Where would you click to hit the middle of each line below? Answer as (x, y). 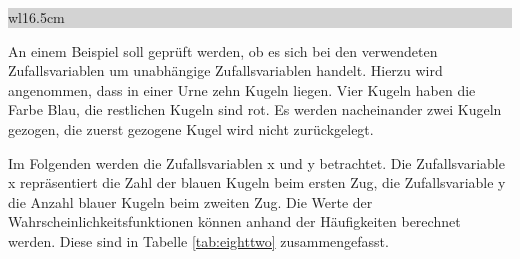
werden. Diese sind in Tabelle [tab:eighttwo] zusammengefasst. (198, 240)
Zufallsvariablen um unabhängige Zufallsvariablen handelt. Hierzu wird (225, 70)
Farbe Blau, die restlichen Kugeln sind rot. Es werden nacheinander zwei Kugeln (255, 109)
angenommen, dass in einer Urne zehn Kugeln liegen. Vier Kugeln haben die (242, 89)
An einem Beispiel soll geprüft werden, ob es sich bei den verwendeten (223, 50)
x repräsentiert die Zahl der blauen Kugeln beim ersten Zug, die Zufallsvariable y (257, 182)
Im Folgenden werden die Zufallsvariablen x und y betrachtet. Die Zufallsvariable (256, 162)
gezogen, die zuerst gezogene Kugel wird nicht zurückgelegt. (191, 128)
